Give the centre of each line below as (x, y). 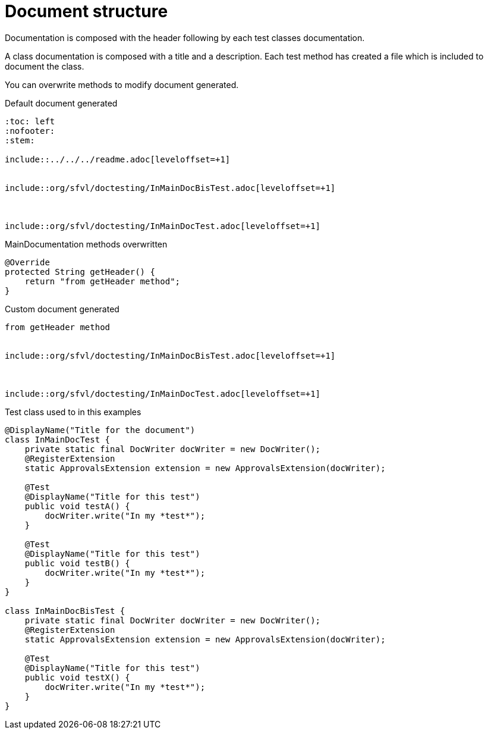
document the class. (45, 66)
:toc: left (30, 121)
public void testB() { (77, 563)
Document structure (86, 11)
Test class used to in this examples (73, 412)
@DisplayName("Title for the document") (100, 430)
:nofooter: (30, 131)
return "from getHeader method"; (103, 281)
